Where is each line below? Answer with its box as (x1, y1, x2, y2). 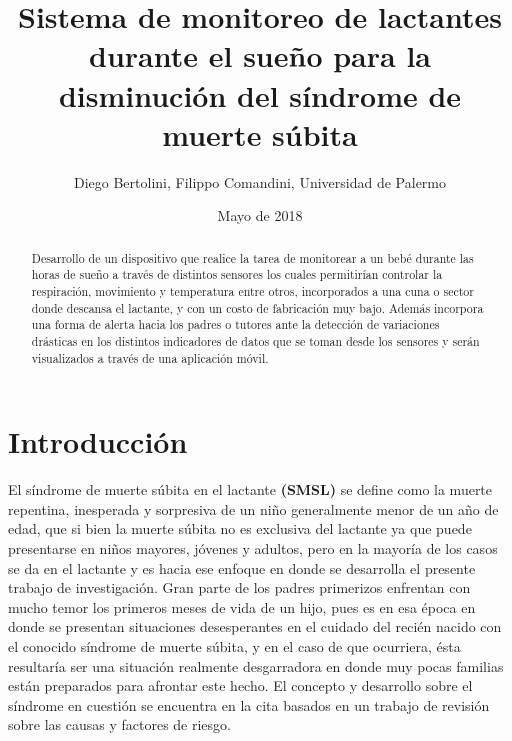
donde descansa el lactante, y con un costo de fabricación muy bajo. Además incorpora (31, 299, 484, 316)
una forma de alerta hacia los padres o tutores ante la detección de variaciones (31, 316, 440, 333)
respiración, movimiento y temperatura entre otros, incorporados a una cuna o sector (31, 282, 474, 299)
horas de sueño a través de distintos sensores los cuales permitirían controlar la (31, 266, 443, 283)
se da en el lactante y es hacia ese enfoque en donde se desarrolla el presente (8, 557, 476, 578)
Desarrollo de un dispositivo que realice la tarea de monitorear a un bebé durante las (31, 249, 474, 266)
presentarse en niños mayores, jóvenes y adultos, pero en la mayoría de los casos (8, 537, 498, 558)
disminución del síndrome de (58, 74, 462, 115)
